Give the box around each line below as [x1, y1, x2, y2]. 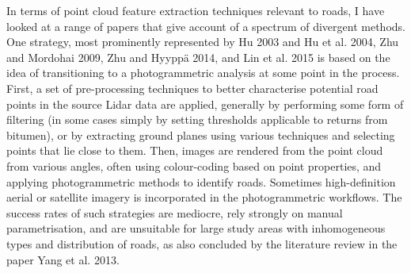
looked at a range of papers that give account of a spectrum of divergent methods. [6, 17, 405, 34]
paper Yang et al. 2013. [6, 251, 120, 267]
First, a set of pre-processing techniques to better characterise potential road [6, 79, 379, 96]
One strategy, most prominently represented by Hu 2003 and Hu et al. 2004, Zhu [6, 33, 399, 50]
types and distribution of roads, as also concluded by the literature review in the [6, 235, 398, 252]
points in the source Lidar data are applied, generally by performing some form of [6, 95, 404, 112]
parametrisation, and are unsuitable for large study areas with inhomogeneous [6, 220, 386, 236]
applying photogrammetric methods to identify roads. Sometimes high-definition [6, 173, 396, 190]
